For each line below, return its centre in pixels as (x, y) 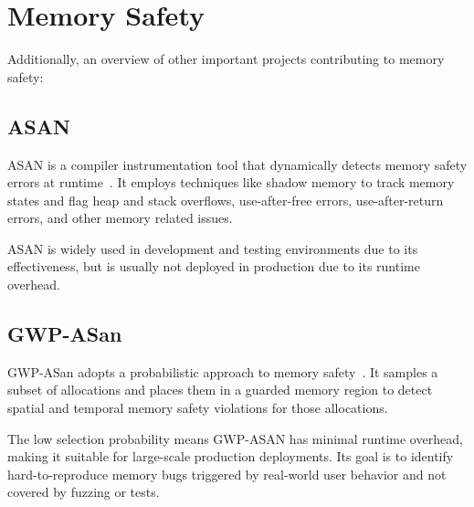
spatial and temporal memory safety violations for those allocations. (198, 408)
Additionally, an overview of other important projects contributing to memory (226, 59)
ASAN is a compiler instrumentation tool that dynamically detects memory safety (237, 164)
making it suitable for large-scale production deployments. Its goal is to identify (231, 456)
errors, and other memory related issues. (120, 218)
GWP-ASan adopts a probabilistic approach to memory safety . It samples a (223, 371)
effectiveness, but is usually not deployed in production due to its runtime (214, 266)
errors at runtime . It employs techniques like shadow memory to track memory (231, 182)
